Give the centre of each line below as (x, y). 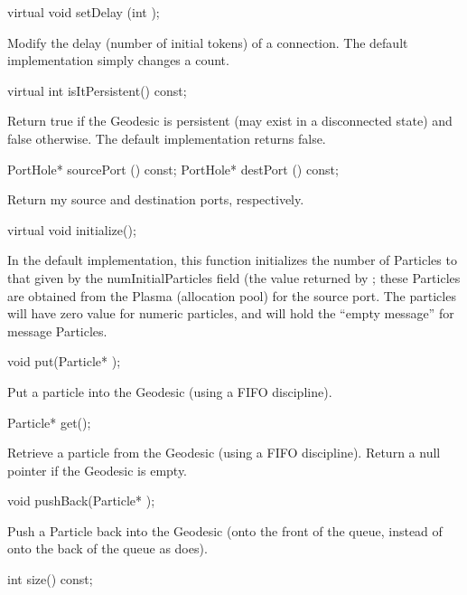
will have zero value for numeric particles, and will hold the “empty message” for (231, 313)
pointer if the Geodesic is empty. (98, 470)
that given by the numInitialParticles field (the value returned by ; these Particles (234, 277)
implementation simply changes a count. (118, 60)
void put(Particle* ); (64, 361)
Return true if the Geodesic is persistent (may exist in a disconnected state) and (230, 121)
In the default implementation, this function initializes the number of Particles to (232, 260)
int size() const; (50, 579)
